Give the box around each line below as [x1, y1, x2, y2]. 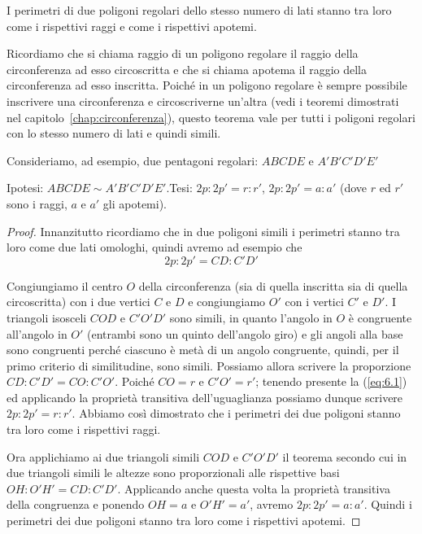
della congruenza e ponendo [7, 496, 145, 513]
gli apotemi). [102, 195, 167, 212]
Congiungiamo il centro [7, 277, 123, 294]
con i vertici [285, 293, 344, 310]
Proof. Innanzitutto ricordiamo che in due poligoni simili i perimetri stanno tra [7, 222, 400, 239]
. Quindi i [363, 496, 412, 513]
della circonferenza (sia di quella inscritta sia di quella [138, 277, 408, 294]
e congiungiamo [188, 293, 266, 310]
